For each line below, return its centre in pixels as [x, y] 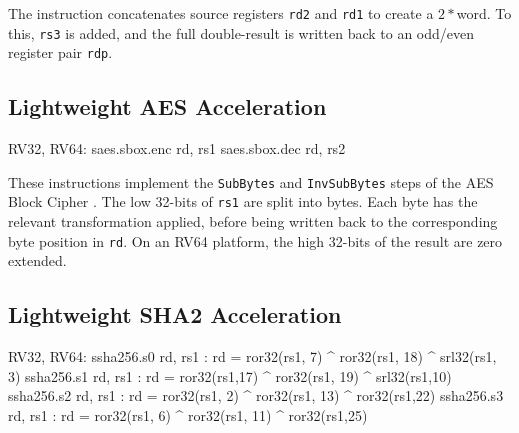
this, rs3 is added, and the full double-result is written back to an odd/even [241, 32]
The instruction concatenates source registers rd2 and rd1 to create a [221, 13]
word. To [484, 13]
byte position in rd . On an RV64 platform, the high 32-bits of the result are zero [255, 240]
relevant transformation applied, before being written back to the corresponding [253, 221]
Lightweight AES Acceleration [167, 106]
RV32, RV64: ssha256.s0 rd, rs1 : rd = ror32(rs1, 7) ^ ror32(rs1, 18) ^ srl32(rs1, [252, 356]
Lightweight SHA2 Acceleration [175, 314]
